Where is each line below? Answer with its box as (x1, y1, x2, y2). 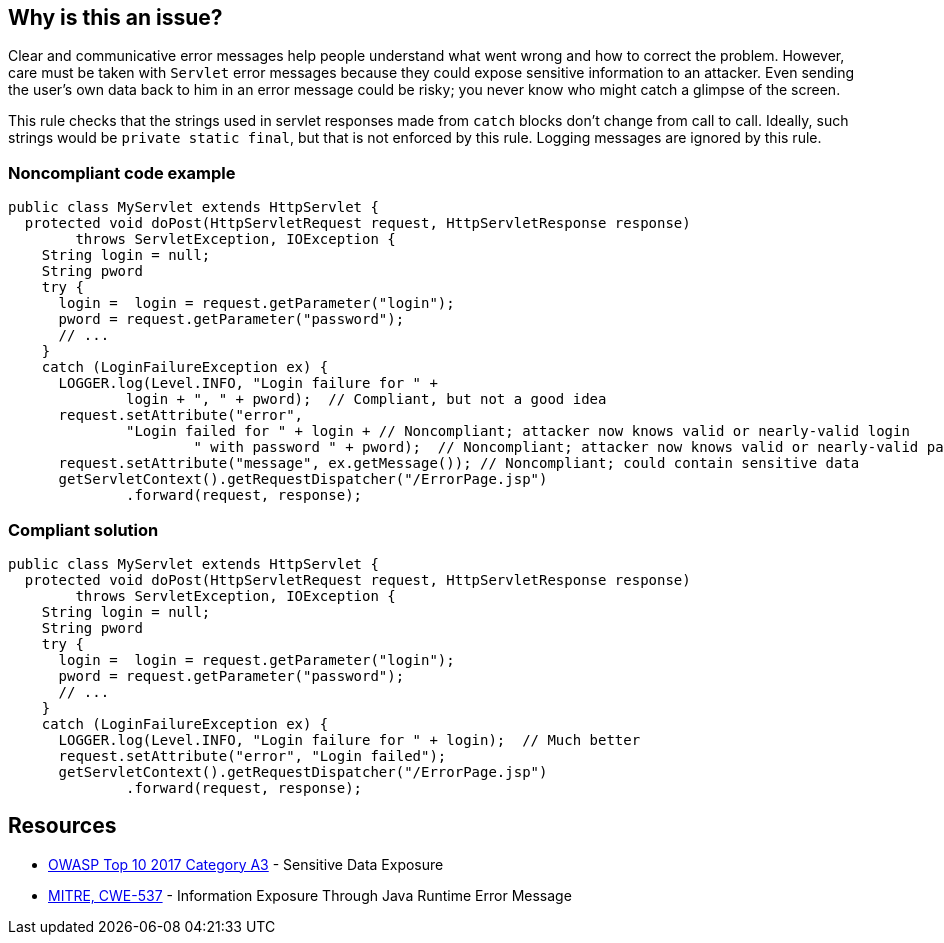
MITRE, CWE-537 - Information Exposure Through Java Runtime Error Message (48, 886, 572, 904)
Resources (8, 813, 117, 839)
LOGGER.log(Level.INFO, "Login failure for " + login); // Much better (58, 731, 641, 748)
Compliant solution (8, 519, 159, 540)
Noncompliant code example (8, 162, 236, 183)
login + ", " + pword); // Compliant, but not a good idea (126, 391, 607, 408)
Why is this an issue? (8, 5, 223, 30)
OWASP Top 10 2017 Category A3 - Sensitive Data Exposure (48, 855, 444, 873)
